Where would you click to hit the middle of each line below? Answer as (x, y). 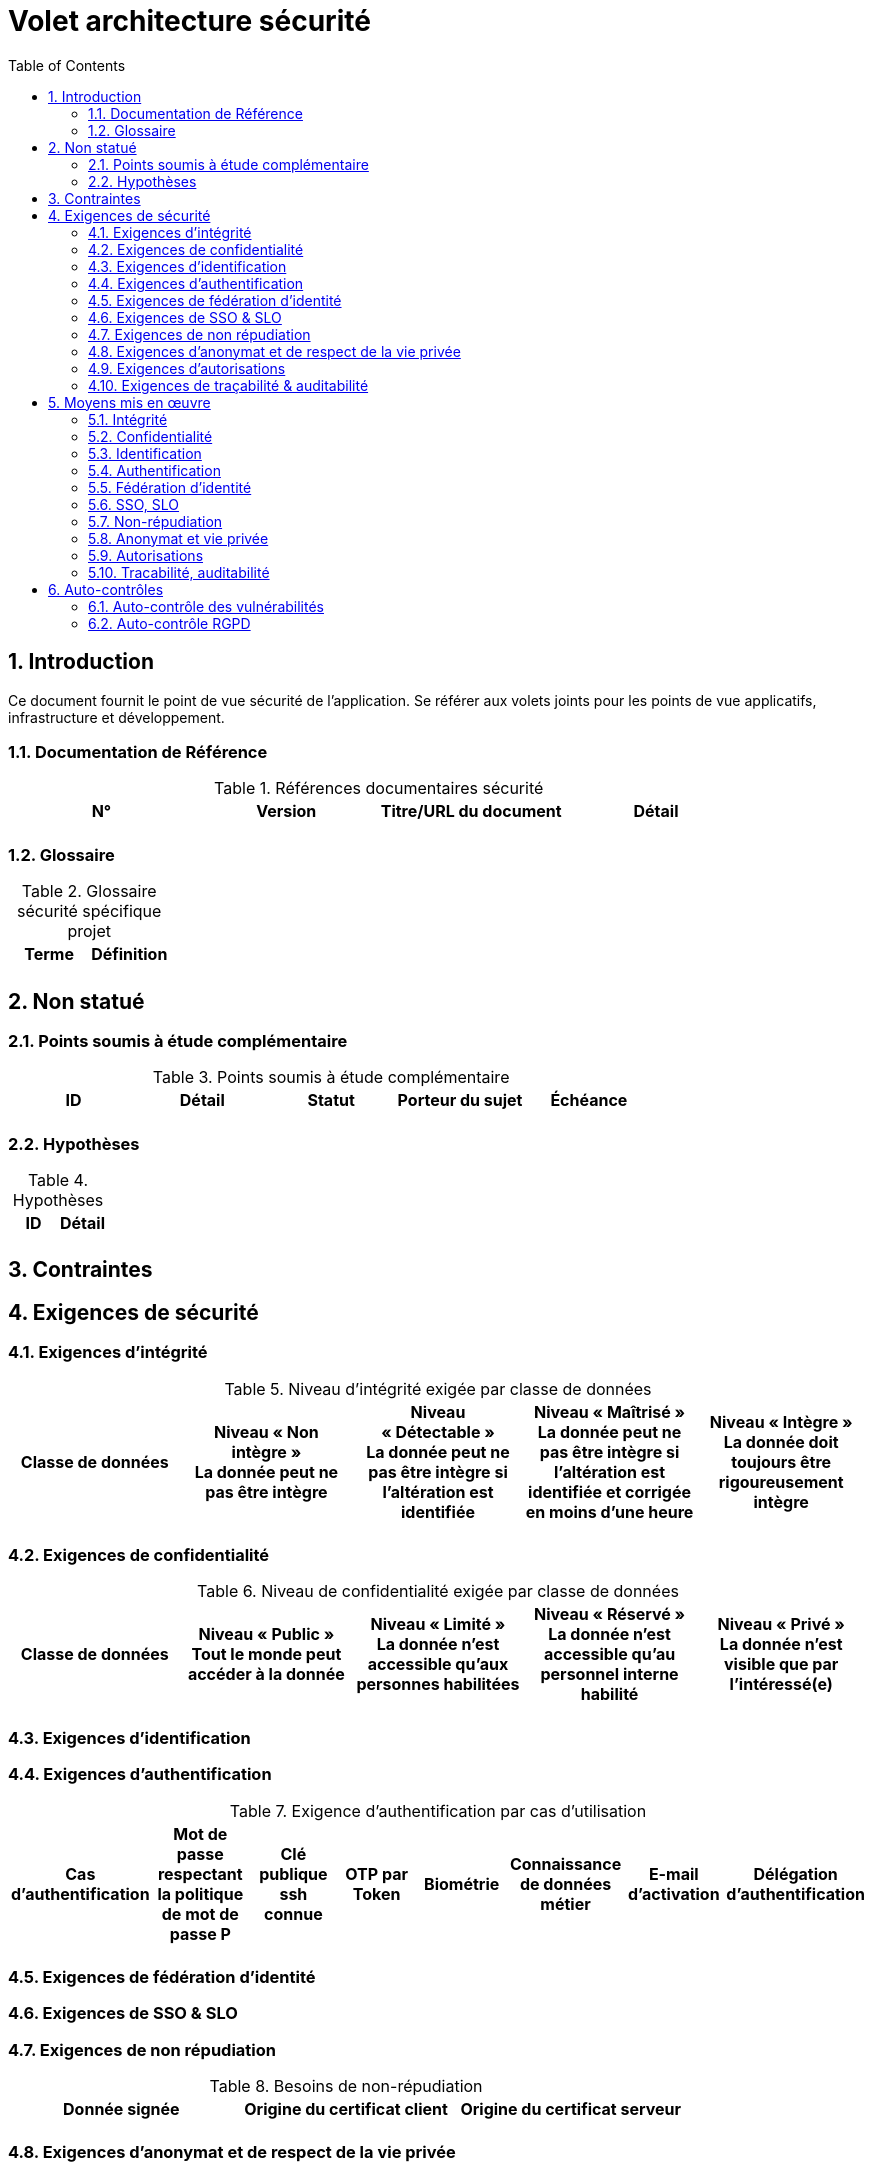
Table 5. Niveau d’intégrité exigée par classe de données (438, 1388)
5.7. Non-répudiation (155, 521)
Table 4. (57, 1180)
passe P (200, 1933)
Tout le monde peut (266, 1654)
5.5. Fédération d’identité (170, 487)
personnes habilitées (438, 1684)
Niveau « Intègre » (781, 1421)
